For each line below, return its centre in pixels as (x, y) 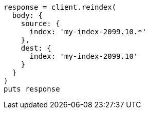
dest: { (36, 48)
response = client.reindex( (60, 7)
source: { (40, 24)
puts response (32, 89)
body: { (27, 15)
